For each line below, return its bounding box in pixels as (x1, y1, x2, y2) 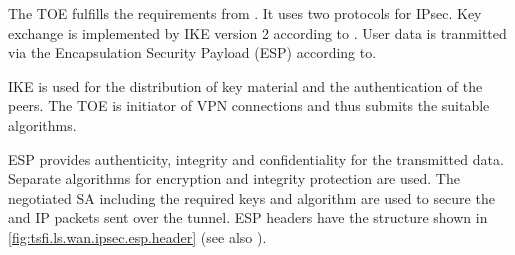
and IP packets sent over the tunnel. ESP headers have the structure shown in (8, 207, 488, 228)
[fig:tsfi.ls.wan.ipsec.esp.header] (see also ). (8, 226, 267, 247)
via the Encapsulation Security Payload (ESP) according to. (8, 42, 377, 63)
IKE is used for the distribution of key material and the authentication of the (8, 75, 483, 96)
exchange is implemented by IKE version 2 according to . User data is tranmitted (8, 22, 507, 43)
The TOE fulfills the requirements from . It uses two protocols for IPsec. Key (8, 3, 482, 23)
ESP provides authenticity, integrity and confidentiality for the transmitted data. (8, 148, 504, 169)
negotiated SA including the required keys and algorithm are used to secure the (8, 187, 495, 208)
